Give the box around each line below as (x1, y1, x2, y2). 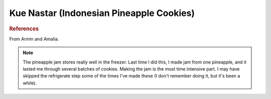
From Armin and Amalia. (9, 35, 59, 42)
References (9, 25, 39, 32)
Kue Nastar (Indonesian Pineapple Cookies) (9, 7, 195, 18)
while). (23, 80, 37, 86)
